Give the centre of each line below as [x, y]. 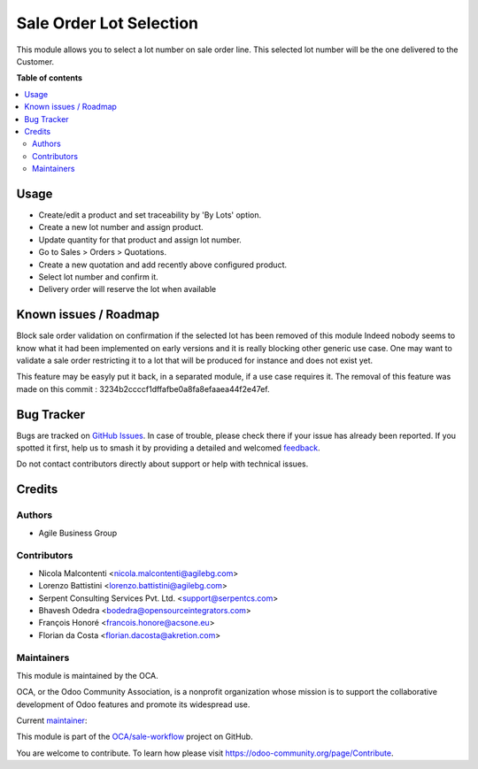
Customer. [35, 61]
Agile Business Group [78, 533]
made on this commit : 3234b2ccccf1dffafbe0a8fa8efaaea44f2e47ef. [143, 388]
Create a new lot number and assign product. [121, 227]
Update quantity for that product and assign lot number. [140, 240]
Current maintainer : [52, 720]
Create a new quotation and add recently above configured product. [163, 265]
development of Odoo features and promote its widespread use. [133, 704]
